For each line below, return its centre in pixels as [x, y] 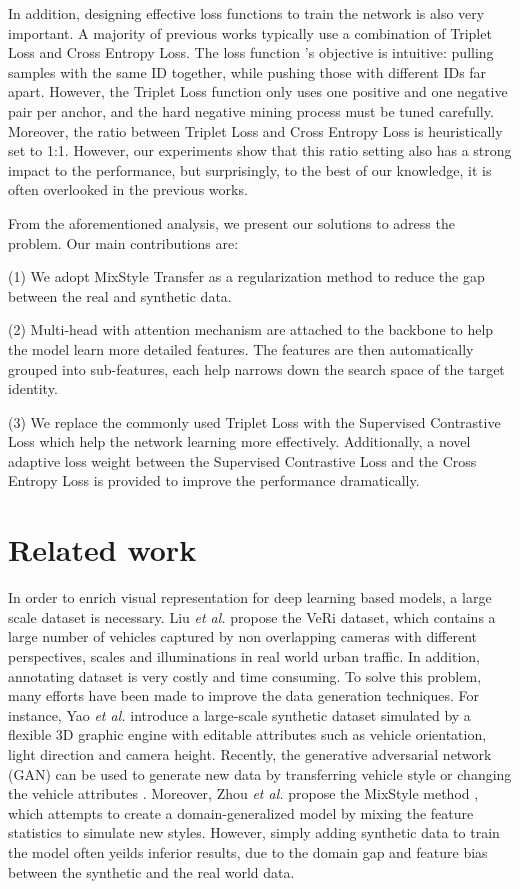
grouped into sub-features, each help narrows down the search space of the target [256, 368]
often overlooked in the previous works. [128, 189]
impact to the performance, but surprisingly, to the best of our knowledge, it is [250, 169]
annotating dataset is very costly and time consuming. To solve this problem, [245, 675]
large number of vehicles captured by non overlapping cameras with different [242, 636]
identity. [33, 388]
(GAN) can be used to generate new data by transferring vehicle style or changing [260, 773]
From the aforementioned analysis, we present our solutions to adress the [231, 222]
